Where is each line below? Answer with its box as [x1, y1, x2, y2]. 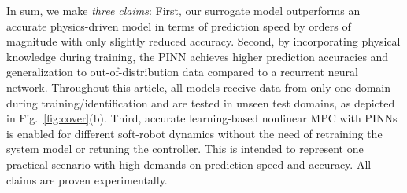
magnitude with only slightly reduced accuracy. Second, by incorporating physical [6, 33, 401, 49]
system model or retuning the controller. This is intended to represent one [6, 140, 364, 157]
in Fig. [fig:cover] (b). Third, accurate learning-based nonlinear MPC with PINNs [6, 110, 398, 126]
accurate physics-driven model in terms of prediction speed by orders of [6, 17, 351, 34]
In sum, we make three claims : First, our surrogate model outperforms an [6, 2, 361, 18]
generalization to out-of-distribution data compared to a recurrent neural [6, 64, 358, 80]
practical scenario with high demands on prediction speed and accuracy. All [6, 155, 372, 172]
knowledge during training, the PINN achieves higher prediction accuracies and [6, 48, 389, 64]
